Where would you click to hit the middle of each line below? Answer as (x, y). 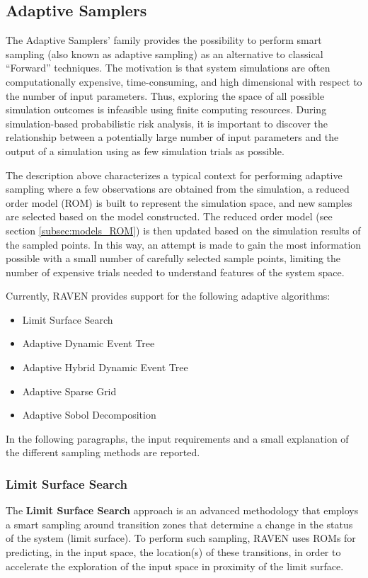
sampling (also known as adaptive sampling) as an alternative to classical (165, 53)
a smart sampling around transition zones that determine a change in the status (179, 524)
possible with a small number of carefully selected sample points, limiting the (173, 258)
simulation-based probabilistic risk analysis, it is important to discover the (167, 123)
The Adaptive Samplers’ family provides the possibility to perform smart (164, 40)
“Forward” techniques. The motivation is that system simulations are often (168, 68)
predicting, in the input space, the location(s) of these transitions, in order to (173, 552)
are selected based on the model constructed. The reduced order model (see (169, 216)
